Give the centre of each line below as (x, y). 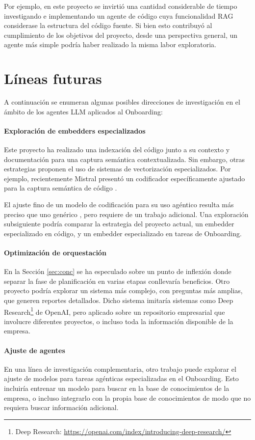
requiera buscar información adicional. (61, 407)
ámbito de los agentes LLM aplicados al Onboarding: (83, 111)
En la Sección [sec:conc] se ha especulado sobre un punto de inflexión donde (118, 271)
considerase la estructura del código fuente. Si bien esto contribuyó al (108, 25)
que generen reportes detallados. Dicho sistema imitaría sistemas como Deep (119, 300)
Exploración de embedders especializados (75, 130)
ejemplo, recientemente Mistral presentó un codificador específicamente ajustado (125, 178)
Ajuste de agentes (35, 350)
